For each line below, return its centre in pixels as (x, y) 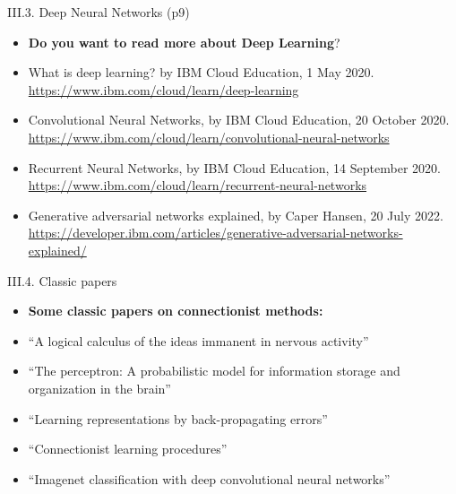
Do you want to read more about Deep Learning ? (184, 42)
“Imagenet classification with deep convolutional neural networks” (209, 478)
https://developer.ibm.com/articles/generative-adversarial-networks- (215, 233)
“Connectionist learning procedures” (128, 449)
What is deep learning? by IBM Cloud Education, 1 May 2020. (201, 72)
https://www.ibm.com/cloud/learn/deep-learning (163, 89)
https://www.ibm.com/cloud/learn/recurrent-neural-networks (198, 185)
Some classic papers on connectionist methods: (176, 311)
